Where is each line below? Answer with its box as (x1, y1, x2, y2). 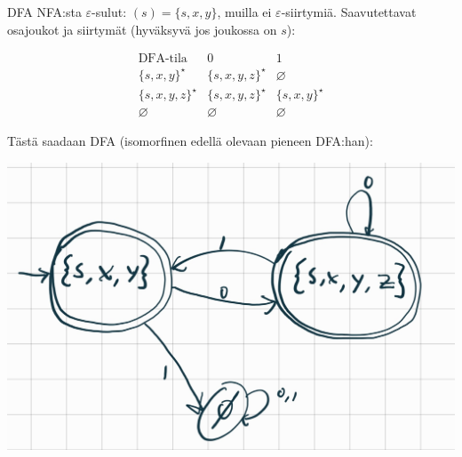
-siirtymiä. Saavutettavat (281, 3, 417, 20)
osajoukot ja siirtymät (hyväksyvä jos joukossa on (7, 20, 277, 38)
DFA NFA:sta (7, 3, 82, 20)
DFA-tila (138, 52, 187, 66)
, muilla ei (217, 3, 272, 20)
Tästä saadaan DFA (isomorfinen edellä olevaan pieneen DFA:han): (7, 132, 373, 150)
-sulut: (92, 3, 127, 20)
